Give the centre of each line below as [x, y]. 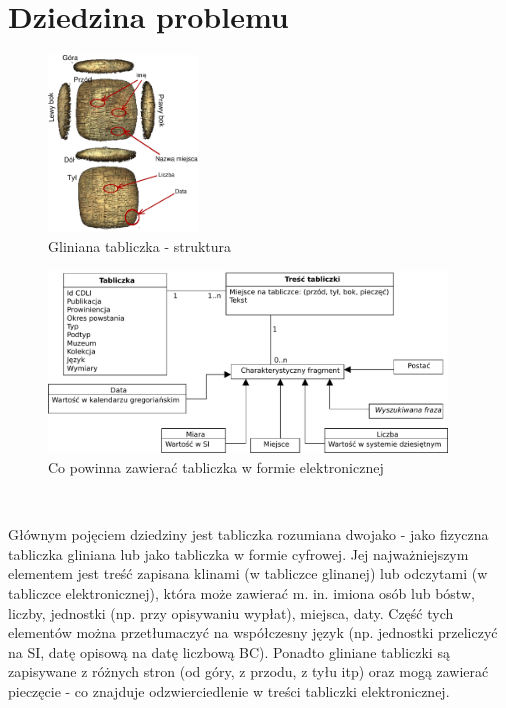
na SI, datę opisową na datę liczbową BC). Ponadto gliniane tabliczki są [229, 651]
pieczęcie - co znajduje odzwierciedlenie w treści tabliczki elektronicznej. [229, 690]
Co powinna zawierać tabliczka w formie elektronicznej [216, 467]
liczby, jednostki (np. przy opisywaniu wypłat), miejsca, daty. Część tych [231, 612]
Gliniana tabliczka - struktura [140, 246]
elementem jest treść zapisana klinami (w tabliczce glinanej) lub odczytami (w [248, 573]
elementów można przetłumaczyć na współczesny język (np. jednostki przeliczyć [253, 632]
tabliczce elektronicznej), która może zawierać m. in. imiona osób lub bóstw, [241, 592]
